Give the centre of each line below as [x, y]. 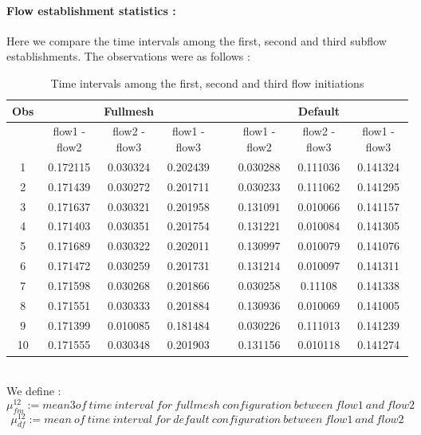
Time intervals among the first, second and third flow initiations [207, 82]
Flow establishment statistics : [91, 10]
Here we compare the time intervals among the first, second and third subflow [197, 40]
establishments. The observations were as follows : [128, 56]
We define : [34, 391]
